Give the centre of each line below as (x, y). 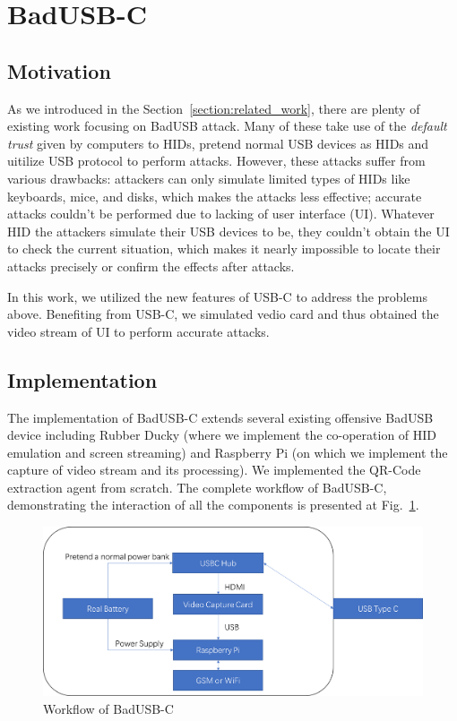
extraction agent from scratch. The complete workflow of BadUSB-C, (197, 487)
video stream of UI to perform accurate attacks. (138, 331)
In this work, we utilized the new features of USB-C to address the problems (217, 296)
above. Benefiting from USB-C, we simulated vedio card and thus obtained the (223, 314)
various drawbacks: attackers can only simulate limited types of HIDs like (209, 178)
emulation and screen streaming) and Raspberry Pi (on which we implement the (228, 452)
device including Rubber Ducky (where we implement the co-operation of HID (222, 435)
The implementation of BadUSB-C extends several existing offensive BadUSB (220, 417)
